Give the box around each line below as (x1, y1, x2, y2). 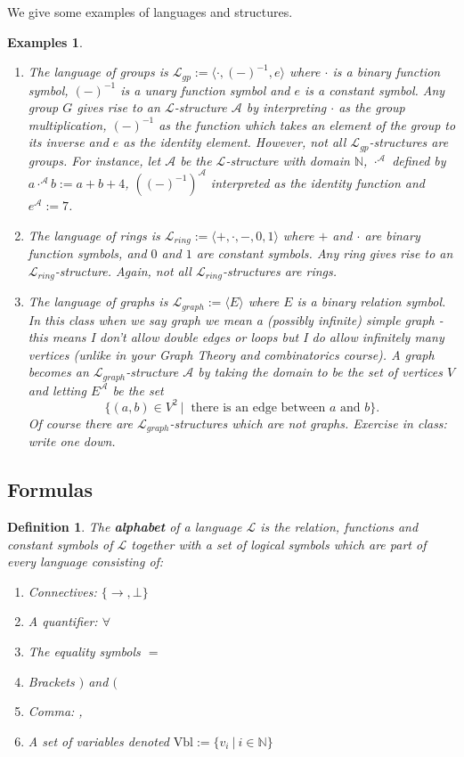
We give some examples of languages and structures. (7, 3, 293, 20)
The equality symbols (28, 642, 141, 661)
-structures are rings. (222, 261, 338, 280)
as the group (338, 98, 405, 117)
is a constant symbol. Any (305, 80, 445, 99)
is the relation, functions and (260, 517, 419, 536)
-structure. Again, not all (54, 261, 191, 280)
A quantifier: (28, 612, 98, 631)
